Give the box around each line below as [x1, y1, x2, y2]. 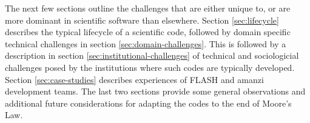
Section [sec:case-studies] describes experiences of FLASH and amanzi [5, 73, 264, 85]
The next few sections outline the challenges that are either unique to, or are [5, 2, 291, 14]
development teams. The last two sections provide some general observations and [5, 85, 306, 98]
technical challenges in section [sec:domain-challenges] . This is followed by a [5, 37, 286, 50]
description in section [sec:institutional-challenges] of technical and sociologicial [5, 49, 299, 62]
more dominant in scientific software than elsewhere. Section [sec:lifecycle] [5, 13, 279, 26]
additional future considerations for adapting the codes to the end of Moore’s [5, 96, 292, 109]
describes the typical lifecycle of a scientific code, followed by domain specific [5, 25, 291, 38]
